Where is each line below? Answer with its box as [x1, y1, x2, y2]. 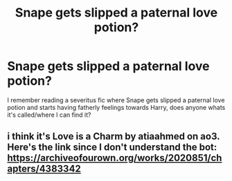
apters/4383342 [7, 163, 81, 175]
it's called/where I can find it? [7, 111, 91, 119]
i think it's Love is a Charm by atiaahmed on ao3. [7, 131, 220, 142]
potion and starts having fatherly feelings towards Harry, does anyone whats [7, 103, 226, 111]
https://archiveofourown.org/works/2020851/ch [7, 152, 222, 164]
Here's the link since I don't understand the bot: [7, 142, 217, 153]
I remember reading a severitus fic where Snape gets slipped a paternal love [7, 95, 225, 104]
